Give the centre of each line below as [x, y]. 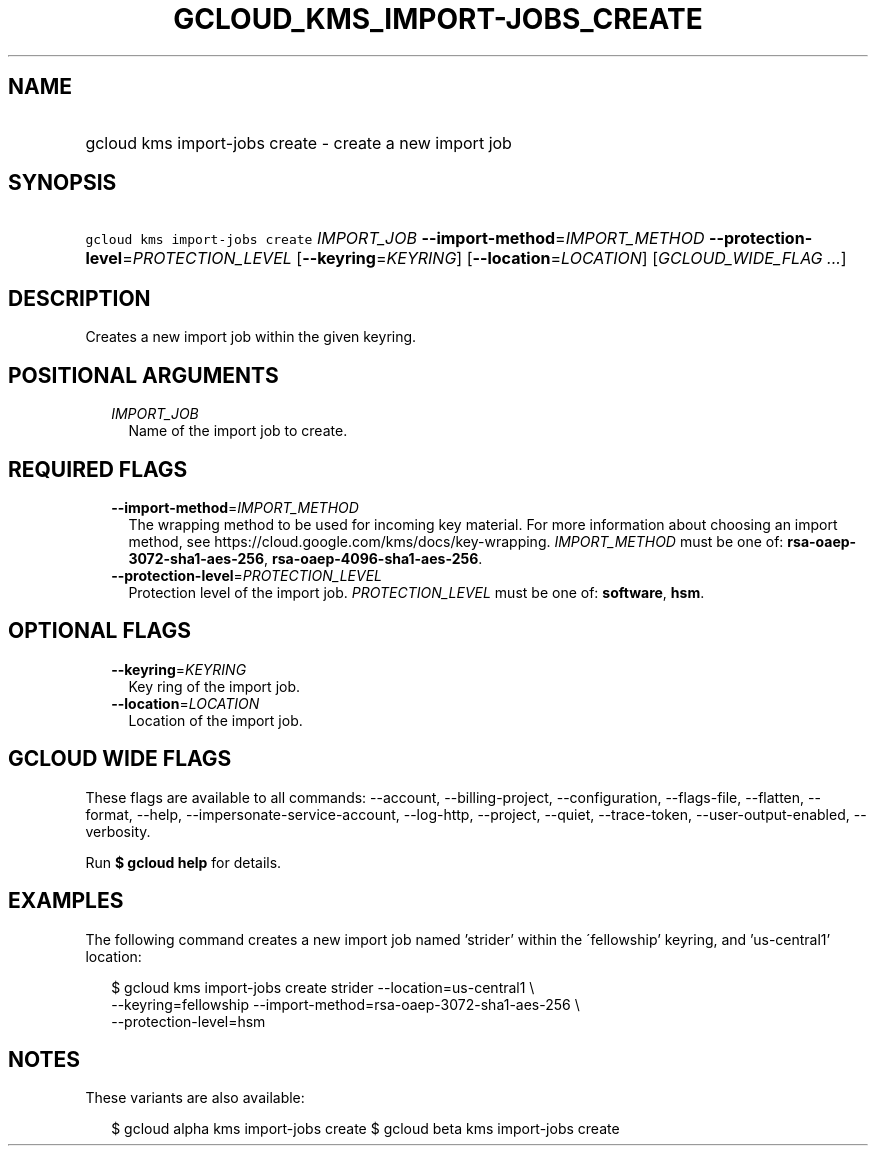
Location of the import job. [215, 720]
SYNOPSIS [62, 183]
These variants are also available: [195, 1098]
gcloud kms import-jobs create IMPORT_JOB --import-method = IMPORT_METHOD [395, 238]
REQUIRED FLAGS [98, 469]
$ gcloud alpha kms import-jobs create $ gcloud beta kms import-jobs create [365, 1129]
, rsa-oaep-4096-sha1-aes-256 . [373, 558]
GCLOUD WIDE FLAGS [120, 759]
